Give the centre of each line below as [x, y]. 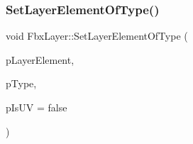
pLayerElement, [40, 59]
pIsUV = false [37, 107]
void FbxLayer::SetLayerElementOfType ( [97, 36]
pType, [21, 83]
